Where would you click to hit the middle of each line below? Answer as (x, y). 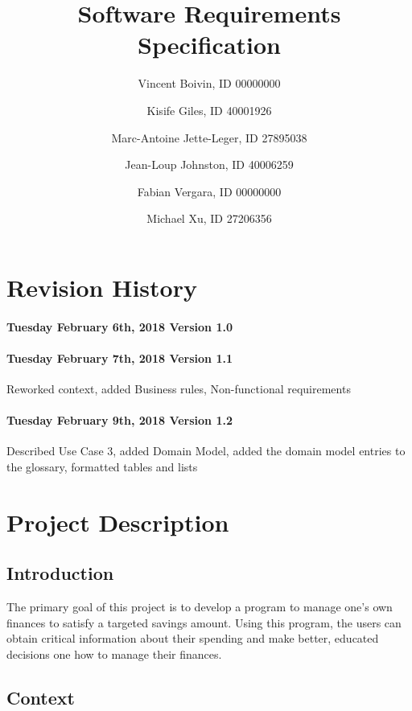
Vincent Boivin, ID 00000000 (209, 83)
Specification (209, 45)
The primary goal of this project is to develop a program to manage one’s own (200, 607)
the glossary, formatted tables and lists (102, 467)
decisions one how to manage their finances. (114, 653)
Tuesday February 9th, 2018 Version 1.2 (119, 420)
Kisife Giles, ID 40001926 (209, 110)
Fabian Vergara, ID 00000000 (209, 191)
